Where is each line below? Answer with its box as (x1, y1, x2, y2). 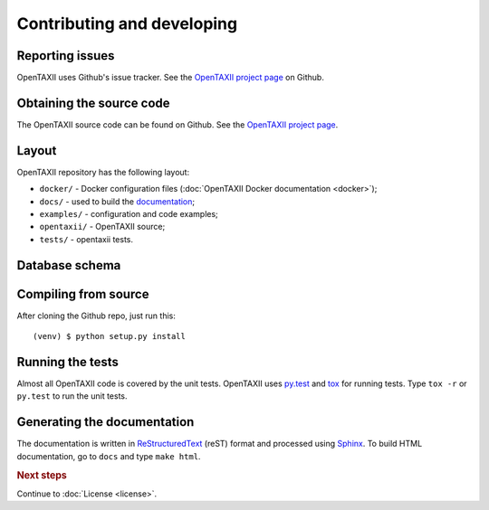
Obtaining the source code (16, 95, 171, 110)
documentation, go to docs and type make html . (16, 450, 201, 461)
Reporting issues (16, 48, 115, 63)
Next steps (16, 468, 67, 481)
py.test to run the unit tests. (16, 391, 128, 401)
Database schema (16, 258, 121, 273)
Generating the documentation (16, 414, 195, 430)
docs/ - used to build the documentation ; (39, 195, 196, 207)
